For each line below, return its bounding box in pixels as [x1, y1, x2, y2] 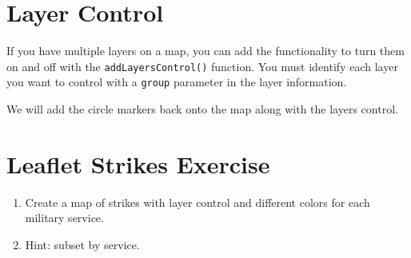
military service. [25, 209, 104, 226]
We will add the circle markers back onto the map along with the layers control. [6, 101, 398, 117]
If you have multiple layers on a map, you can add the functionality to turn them [6, 42, 405, 59]
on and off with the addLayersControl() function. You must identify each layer [6, 58, 398, 74]
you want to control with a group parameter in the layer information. [6, 73, 347, 90]
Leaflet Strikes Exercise [6, 147, 270, 180]
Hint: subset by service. [25, 236, 140, 252]
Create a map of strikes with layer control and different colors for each [25, 193, 370, 210]
